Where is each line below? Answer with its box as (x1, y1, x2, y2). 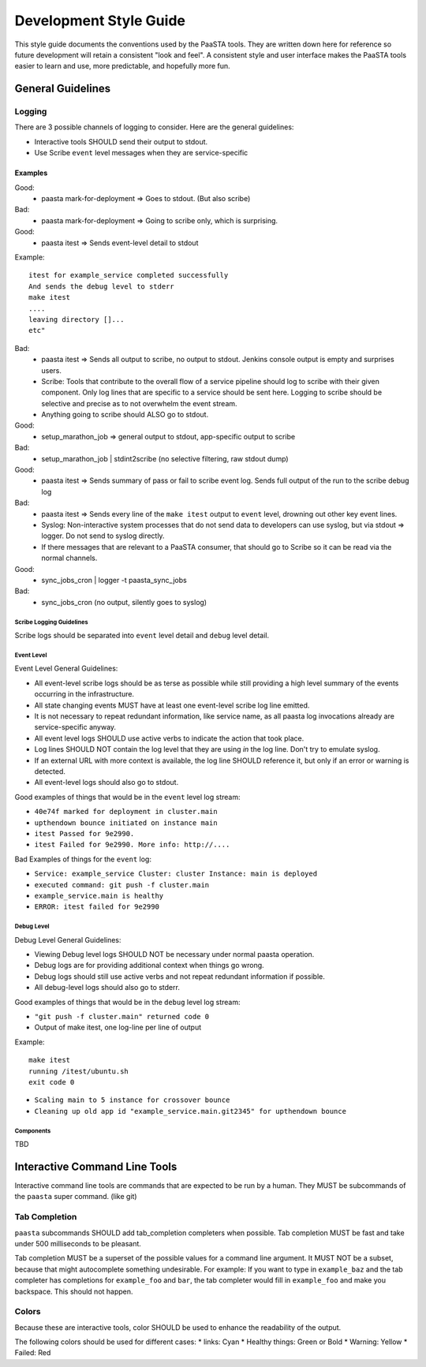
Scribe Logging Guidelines (14, 618, 88, 626)
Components (14, 1126, 51, 1135)
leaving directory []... (28, 315, 125, 323)
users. (41, 365, 62, 375)
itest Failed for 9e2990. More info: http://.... (34, 840, 230, 850)
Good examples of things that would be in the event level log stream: (14, 792, 241, 801)
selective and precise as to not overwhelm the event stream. (41, 398, 237, 408)
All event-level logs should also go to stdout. (34, 778, 179, 787)
